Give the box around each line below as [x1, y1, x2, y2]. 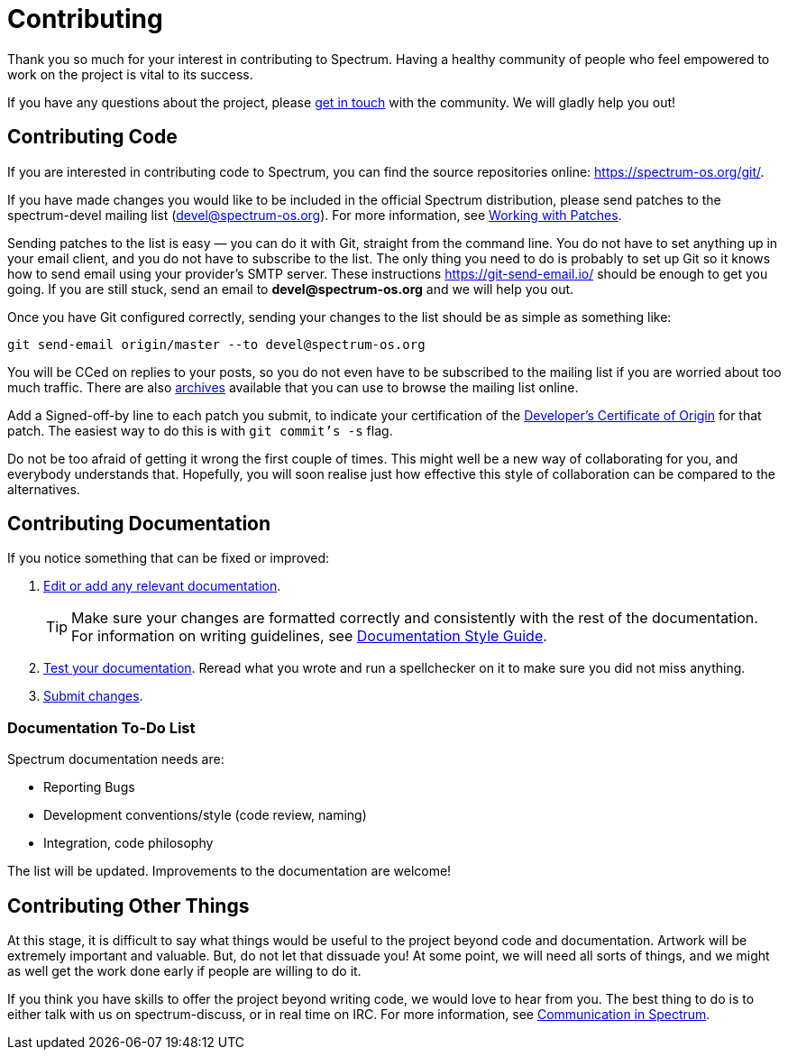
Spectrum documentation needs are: [7, 751, 224, 767]
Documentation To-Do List [7, 718, 196, 737]
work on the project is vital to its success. [7, 66, 253, 82]
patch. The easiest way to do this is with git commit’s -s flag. [7, 422, 393, 438]
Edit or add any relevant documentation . [43, 578, 281, 594]
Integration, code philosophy [43, 835, 214, 851]
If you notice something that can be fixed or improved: [7, 550, 330, 566]
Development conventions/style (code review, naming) [43, 807, 367, 823]
